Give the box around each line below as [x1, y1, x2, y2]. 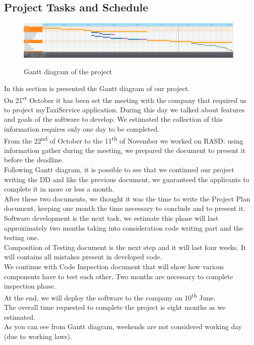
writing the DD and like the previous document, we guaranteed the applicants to [4, 174, 250, 184]
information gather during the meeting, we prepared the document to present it [4, 145, 246, 155]
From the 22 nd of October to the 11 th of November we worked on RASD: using [4, 134, 244, 146]
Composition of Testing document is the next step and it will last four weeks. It [4, 242, 246, 252]
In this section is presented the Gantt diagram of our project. [4, 83, 190, 93]
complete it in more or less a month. [4, 184, 114, 194]
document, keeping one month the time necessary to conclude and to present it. [4, 203, 246, 213]
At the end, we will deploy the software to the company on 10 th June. [4, 291, 216, 302]
